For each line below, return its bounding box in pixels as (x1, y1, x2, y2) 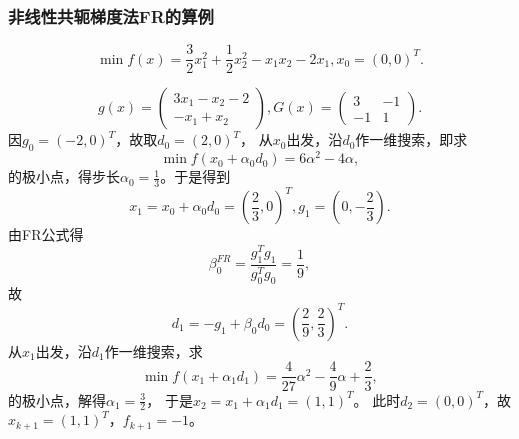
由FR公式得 (8, 224, 84, 245)
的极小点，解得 (8, 389, 106, 410)
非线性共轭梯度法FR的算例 (8, 3, 214, 28)
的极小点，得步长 (8, 166, 120, 187)
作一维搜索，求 (104, 340, 203, 361)
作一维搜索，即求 (355, 129, 468, 150)
